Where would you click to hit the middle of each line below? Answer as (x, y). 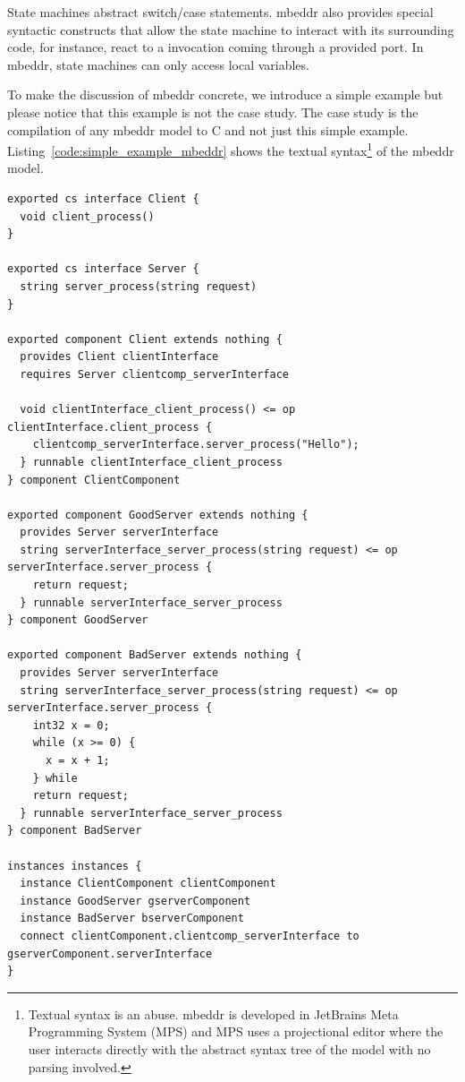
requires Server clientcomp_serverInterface (154, 374)
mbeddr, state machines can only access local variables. (158, 64)
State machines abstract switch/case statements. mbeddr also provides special (220, 12)
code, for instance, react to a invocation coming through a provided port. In (216, 47)
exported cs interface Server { (103, 269)
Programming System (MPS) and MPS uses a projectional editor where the (236, 1031)
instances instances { (75, 866)
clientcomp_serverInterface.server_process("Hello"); (196, 445)
